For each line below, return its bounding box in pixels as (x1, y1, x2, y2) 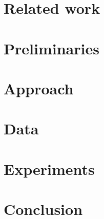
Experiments (4, 158, 95, 179)
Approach (4, 77, 74, 98)
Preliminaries (4, 37, 99, 58)
